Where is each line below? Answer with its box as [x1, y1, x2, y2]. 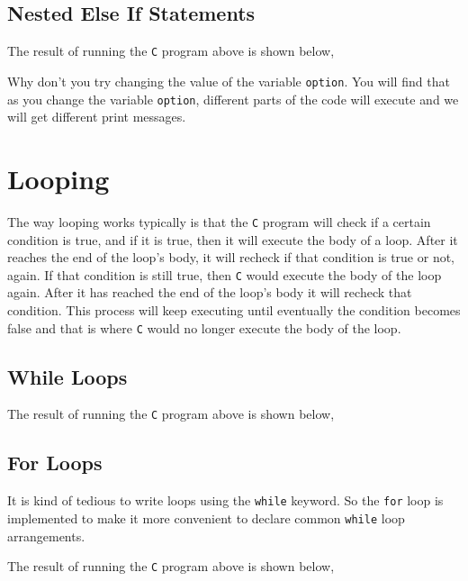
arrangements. [7, 526, 85, 545]
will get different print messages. [7, 107, 186, 126]
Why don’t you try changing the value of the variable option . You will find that [7, 71, 450, 90]
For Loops [7, 449, 103, 477]
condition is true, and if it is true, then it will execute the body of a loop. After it [7, 230, 458, 249]
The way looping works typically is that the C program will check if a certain [7, 212, 431, 231]
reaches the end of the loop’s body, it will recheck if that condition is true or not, [7, 248, 455, 267]
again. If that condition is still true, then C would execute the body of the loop [7, 265, 442, 284]
